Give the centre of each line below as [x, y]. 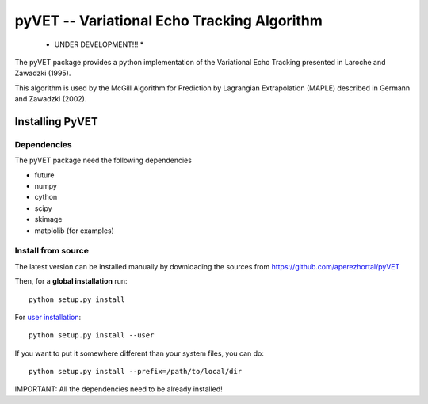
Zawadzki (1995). [43, 73]
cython [46, 197]
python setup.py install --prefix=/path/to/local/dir [135, 372]
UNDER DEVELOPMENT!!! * [99, 44]
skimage [48, 219]
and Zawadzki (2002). [51, 99]
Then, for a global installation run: [71, 281]
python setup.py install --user [92, 335]
